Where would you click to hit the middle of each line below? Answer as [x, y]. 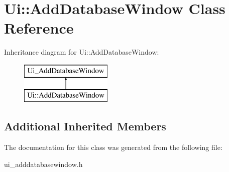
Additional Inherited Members [85, 126]
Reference [39, 28]
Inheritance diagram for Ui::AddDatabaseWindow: [82, 52]
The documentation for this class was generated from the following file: [113, 147]
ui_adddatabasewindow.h [43, 164]
